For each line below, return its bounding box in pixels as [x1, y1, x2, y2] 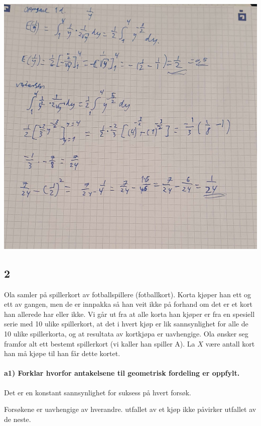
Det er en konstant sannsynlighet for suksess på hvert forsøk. [4, 387, 191, 397]
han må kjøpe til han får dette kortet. [4, 348, 120, 359]
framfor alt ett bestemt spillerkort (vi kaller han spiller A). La [4, 338, 195, 349]
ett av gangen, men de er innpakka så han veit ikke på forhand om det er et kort [4, 299, 252, 309]
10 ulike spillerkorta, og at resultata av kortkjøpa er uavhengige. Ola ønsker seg [4, 328, 248, 338]
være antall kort [205, 338, 255, 349]
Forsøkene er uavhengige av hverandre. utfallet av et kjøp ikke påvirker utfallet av [4, 404, 256, 414]
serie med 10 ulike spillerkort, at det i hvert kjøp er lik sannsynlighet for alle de [4, 318, 248, 329]
